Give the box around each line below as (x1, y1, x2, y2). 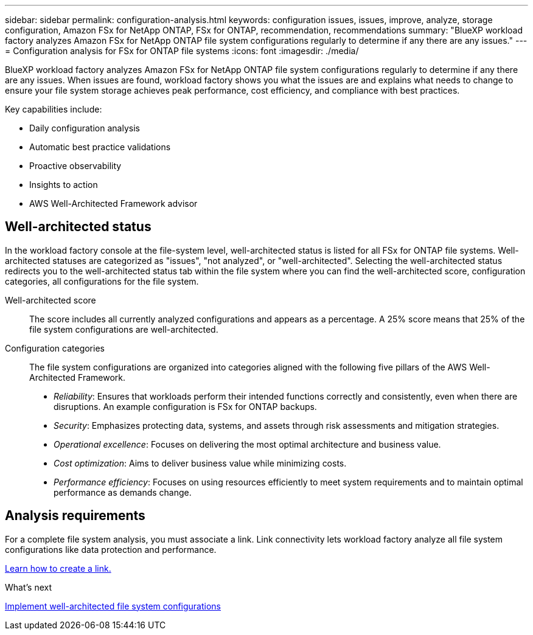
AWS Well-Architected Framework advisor (29, 198, 198, 209)
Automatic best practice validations (29, 142, 171, 152)
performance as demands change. (54, 487, 192, 498)
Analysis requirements (5, 508, 145, 524)
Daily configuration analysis (29, 123, 140, 133)
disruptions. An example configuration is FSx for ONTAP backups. (54, 401, 317, 412)
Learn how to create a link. (5, 563, 111, 574)
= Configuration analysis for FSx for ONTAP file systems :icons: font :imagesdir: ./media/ (5, 46, 359, 56)
